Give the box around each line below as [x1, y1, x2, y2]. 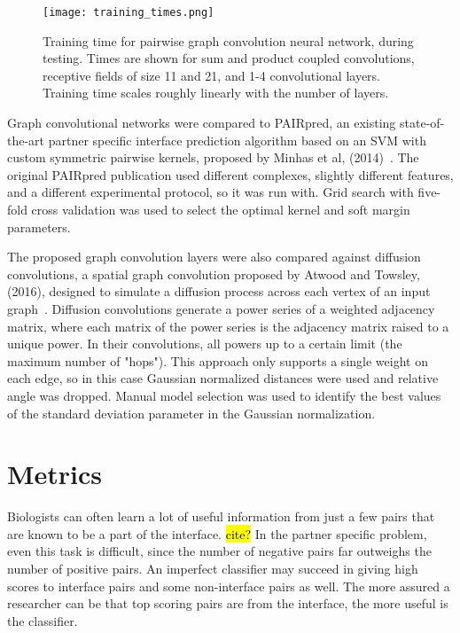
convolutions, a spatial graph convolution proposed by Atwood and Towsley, [7, 264, 420, 283]
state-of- [400, 113, 445, 132]
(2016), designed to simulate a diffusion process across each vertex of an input [7, 282, 431, 301]
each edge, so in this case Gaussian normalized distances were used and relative [7, 369, 439, 387]
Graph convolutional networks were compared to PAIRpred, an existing [7, 113, 396, 132]
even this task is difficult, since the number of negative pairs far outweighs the [7, 542, 432, 560]
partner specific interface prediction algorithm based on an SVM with [48, 130, 426, 149]
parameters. [7, 217, 71, 236]
